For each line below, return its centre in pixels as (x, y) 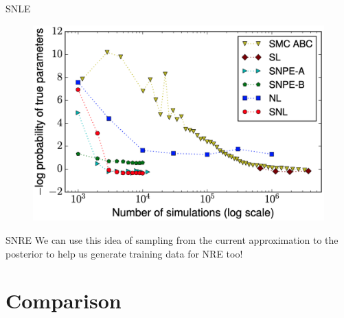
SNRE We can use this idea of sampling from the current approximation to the (172, 240)
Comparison (64, 300)
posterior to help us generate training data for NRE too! (124, 253)
